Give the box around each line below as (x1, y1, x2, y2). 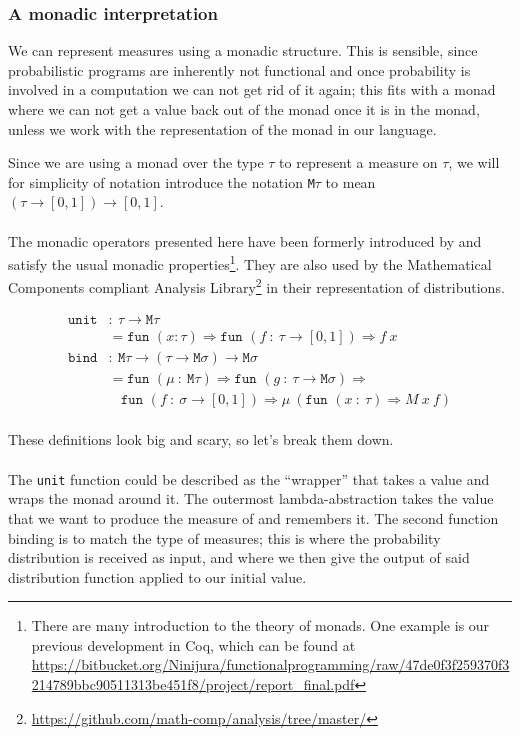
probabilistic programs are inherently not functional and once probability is (8, 59, 471, 80)
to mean (325, 171, 376, 192)
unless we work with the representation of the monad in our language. (8, 118, 437, 139)
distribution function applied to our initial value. (8, 566, 307, 587)
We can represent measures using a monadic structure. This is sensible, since (8, 40, 478, 61)
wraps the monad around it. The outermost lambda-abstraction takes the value (8, 488, 494, 509)
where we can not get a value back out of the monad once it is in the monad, (8, 99, 480, 119)
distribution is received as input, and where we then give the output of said (8, 547, 470, 568)
